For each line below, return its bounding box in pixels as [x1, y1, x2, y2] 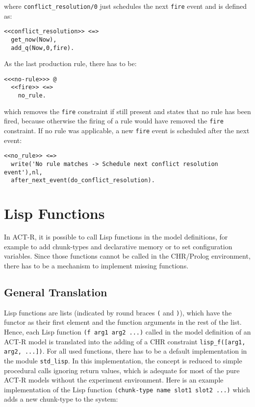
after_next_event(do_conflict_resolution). [11, 177, 155, 184]
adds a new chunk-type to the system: [4, 394, 118, 404]
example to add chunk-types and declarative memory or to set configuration [4, 241, 232, 251]
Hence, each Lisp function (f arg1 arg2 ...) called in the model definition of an [4, 326, 251, 336]
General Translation [4, 284, 107, 299]
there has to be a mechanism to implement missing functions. [4, 260, 189, 270]
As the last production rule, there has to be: [4, 58, 137, 69]
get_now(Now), [11, 36, 57, 43]
